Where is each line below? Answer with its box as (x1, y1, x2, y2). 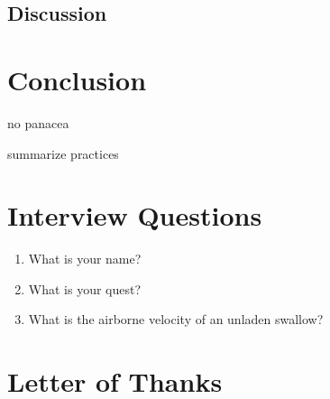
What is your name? (28, 249, 142, 268)
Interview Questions (7, 197, 262, 234)
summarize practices (7, 144, 119, 162)
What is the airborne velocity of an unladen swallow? (28, 310, 324, 329)
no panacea (7, 113, 69, 132)
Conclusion (7, 60, 147, 97)
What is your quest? (28, 279, 142, 298)
